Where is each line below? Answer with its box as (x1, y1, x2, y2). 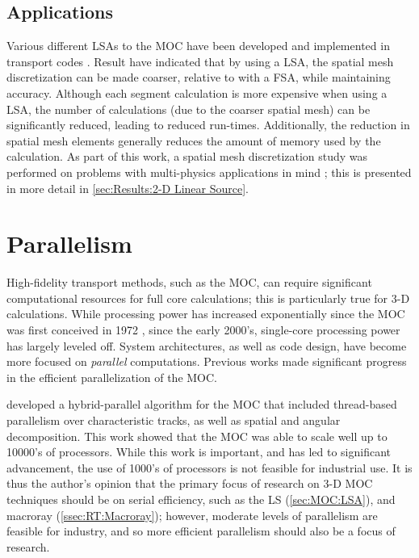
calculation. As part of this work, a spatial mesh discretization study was (6, 148, 368, 165)
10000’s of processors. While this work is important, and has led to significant (6, 443, 391, 460)
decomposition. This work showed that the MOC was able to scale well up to (6, 427, 388, 444)
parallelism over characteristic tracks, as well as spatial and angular (6, 412, 341, 429)
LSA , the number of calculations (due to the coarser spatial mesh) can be (6, 100, 371, 117)
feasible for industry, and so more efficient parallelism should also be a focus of (6, 522, 396, 539)
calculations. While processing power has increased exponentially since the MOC (6, 305, 405, 322)
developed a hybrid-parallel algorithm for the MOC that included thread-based (6, 396, 397, 413)
